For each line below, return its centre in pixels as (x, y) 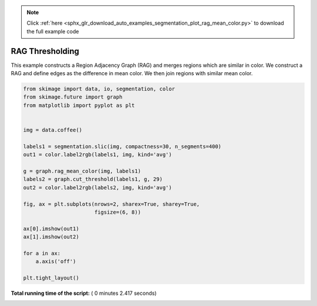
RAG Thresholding (45, 51)
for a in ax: (42, 253)
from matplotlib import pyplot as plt (79, 105)
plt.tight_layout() (51, 278)
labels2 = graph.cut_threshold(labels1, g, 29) (93, 179)
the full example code (53, 31)
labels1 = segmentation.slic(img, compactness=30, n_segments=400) (122, 146)
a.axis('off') (56, 262)
